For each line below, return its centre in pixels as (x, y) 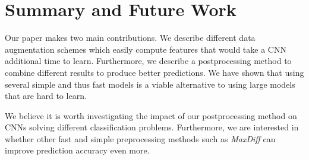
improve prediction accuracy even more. (77, 150)
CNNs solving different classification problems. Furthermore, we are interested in (152, 127)
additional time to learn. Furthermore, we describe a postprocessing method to (148, 61)
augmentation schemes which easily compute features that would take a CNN (146, 49)
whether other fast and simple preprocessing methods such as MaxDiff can (140, 138)
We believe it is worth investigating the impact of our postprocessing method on (151, 115)
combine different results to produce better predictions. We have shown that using (154, 72)
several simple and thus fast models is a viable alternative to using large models (150, 84)
